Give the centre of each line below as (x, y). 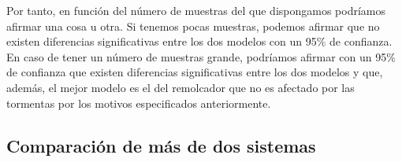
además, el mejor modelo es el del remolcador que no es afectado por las (181, 87)
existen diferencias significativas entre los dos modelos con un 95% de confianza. (199, 41)
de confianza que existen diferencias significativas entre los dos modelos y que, (195, 72)
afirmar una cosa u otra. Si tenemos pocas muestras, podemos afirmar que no (193, 26)
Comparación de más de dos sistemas (161, 145)
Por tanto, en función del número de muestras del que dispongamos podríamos (196, 10)
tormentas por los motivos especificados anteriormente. (139, 103)
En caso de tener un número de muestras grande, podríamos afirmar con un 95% (201, 56)
